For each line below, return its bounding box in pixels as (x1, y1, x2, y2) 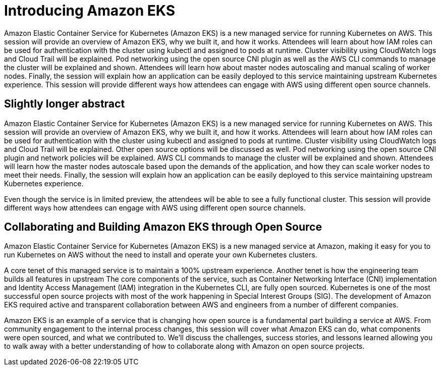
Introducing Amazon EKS (4, 2, 175, 19)
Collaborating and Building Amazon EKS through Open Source (4, 221, 322, 234)
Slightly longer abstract (4, 97, 125, 111)
